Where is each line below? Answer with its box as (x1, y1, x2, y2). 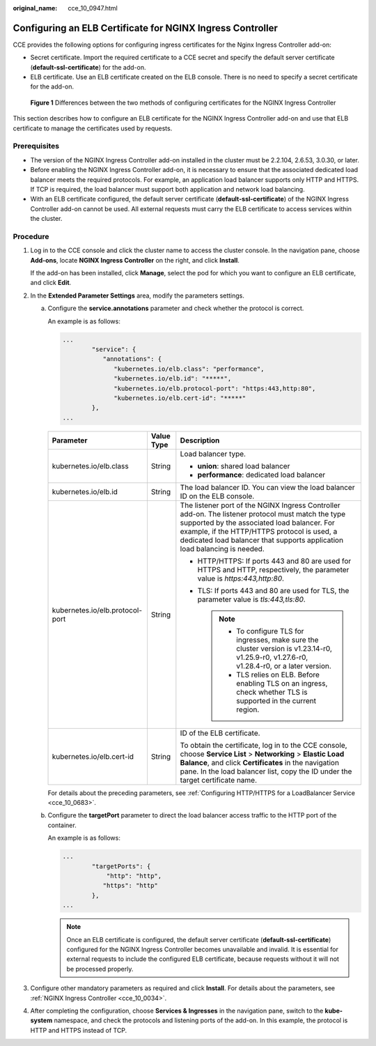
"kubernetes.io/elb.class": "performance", (113, 364, 265, 373)
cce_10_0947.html (68, 4, 118, 12)
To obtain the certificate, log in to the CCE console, (180, 740, 347, 750)
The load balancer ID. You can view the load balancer (180, 482, 355, 492)
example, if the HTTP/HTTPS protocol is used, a (180, 526, 338, 536)
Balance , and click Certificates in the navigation (180, 757, 339, 767)
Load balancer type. (180, 449, 246, 459)
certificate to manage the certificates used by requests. (13, 124, 173, 132)
